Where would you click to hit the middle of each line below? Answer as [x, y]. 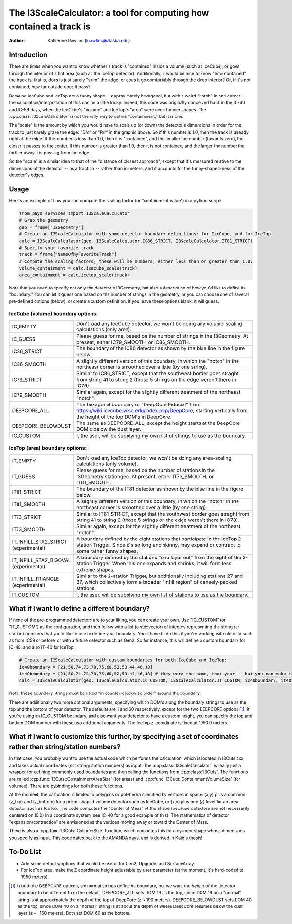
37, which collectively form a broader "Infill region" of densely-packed [156, 582]
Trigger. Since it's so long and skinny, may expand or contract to [167, 545]
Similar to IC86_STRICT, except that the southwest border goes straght [157, 374]
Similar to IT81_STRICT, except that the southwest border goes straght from [163, 514]
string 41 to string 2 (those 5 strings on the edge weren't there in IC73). [158, 520]
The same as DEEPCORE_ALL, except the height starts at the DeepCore [158, 423]
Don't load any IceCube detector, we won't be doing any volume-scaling [159, 324]
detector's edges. [27, 175]
